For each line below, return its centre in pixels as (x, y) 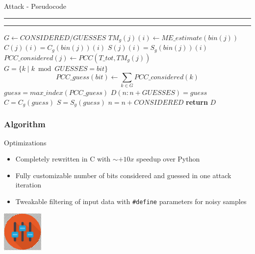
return (197, 102)
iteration (28, 185)
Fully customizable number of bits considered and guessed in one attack (123, 175)
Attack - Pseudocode (35, 6)
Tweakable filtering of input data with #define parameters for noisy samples (131, 201)
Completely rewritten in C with (63, 159)
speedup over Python (168, 159)
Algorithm (25, 124)
